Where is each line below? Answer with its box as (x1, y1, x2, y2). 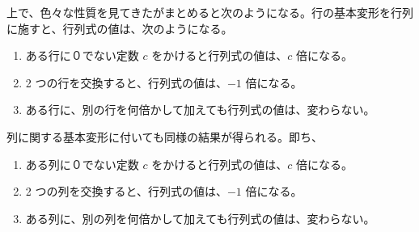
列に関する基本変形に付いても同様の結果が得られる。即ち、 (6, 128, 323, 145)
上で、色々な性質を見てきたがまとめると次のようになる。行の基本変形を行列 (6, 4, 414, 20)
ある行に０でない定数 (25, 47, 139, 64)
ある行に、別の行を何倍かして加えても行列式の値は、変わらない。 (25, 101, 375, 118)
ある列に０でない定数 (25, 155, 139, 172)
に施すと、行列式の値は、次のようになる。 (6, 19, 233, 36)
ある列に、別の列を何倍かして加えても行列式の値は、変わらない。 (25, 209, 375, 226)
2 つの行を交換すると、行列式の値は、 (25, 74, 227, 91)
